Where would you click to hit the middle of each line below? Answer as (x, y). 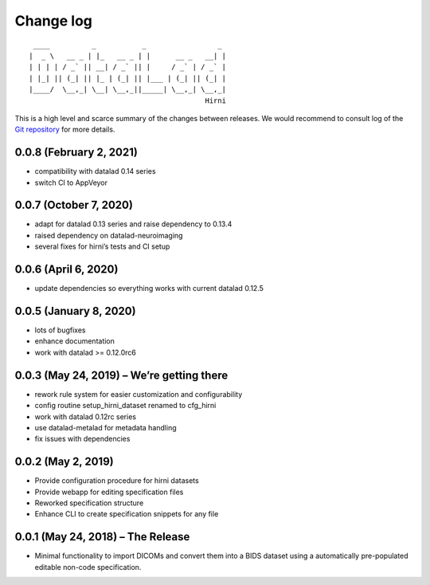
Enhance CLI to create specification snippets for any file (127, 514)
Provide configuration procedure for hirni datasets (117, 481)
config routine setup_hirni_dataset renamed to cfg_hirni (125, 406)
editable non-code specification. (88, 567)
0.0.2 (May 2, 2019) (64, 462)
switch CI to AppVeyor (71, 183)
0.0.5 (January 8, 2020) (75, 311)
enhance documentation (75, 341)
